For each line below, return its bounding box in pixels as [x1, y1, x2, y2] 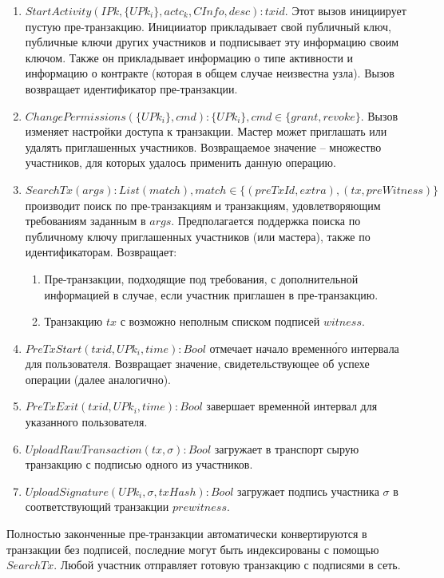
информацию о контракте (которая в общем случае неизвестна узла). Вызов [25, 65, 394, 81]
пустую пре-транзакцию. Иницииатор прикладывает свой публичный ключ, [25, 18, 391, 34]
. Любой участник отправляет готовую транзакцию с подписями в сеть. [54, 556, 401, 573]
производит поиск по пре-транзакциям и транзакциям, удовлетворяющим [25, 196, 381, 213]
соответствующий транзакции [25, 498, 169, 515]
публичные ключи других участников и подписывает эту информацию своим [25, 34, 399, 50]
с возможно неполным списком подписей [120, 313, 320, 330]
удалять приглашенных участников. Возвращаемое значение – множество [25, 138, 382, 155]
